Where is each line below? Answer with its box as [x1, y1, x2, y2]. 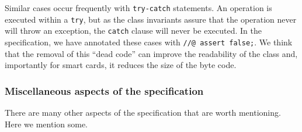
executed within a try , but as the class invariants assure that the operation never [5, 13, 297, 25]
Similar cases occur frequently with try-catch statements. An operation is [5, 2, 272, 13]
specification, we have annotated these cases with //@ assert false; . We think [5, 35, 293, 48]
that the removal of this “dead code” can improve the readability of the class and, [5, 47, 298, 59]
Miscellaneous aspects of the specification [5, 83, 204, 98]
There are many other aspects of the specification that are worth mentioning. [5, 106, 281, 119]
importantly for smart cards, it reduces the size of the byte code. [5, 59, 237, 71]
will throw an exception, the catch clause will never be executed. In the [5, 24, 262, 37]
